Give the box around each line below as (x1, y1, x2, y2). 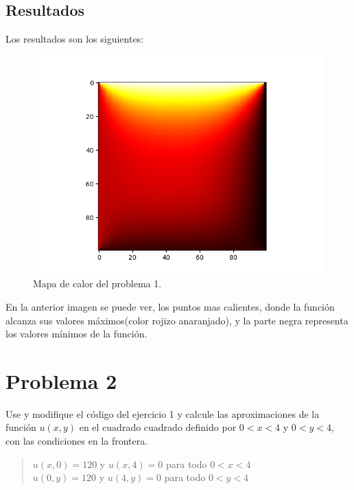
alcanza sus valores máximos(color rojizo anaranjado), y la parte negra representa (5, 313, 349, 327)
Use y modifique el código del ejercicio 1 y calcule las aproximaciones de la (5, 406, 320, 421)
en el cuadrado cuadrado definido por (79, 420, 237, 434)
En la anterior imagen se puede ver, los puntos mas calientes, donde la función (5, 299, 335, 313)
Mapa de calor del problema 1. (33, 276, 162, 291)
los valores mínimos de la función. (5, 326, 147, 341)
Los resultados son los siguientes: (5, 32, 144, 46)
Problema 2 (5, 366, 117, 394)
